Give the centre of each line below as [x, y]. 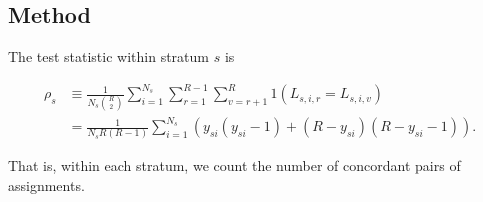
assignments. [46, 185]
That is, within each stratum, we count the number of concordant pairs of [234, 165]
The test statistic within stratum [108, 56]
